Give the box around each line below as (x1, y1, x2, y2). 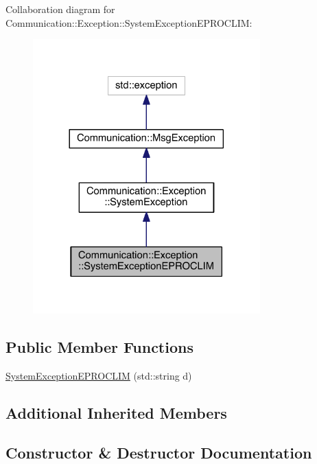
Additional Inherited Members (5, 402, 227, 423)
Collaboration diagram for (5, 2, 115, 16)
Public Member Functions (5, 336, 193, 357)
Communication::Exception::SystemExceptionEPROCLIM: (5, 15, 253, 30)
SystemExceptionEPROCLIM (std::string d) (5, 368, 192, 382)
